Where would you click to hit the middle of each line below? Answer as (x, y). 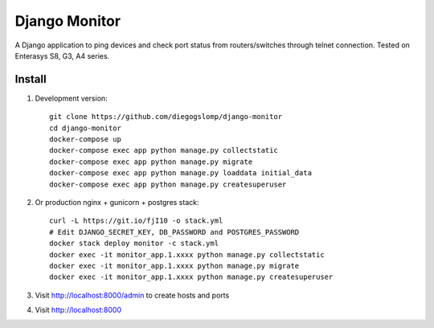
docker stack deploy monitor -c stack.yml (134, 244)
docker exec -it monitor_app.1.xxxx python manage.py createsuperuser (191, 277)
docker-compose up (86, 139)
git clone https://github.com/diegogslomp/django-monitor (166, 117)
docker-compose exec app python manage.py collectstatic (164, 150)
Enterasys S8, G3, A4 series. (62, 55)
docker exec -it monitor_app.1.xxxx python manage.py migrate (174, 266)
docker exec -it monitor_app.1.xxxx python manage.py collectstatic (187, 254)
